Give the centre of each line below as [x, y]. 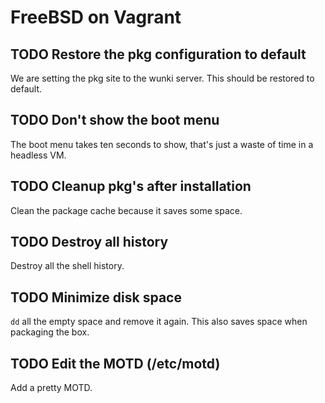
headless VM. [38, 155]
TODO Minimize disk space [96, 297]
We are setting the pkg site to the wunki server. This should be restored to [162, 78]
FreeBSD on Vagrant [96, 17]
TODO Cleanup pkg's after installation [131, 186]
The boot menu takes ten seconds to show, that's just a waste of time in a [162, 144]
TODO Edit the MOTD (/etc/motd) [115, 363]
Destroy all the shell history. [67, 266]
